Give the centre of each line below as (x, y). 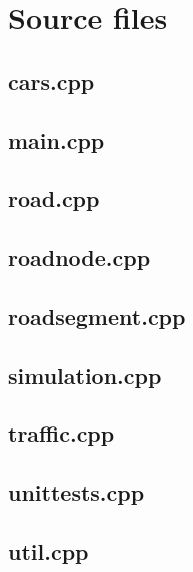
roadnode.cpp (79, 257)
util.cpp (48, 551)
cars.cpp (51, 80)
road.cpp (54, 198)
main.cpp (56, 139)
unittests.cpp (76, 492)
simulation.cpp (85, 374)
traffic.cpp (61, 433)
